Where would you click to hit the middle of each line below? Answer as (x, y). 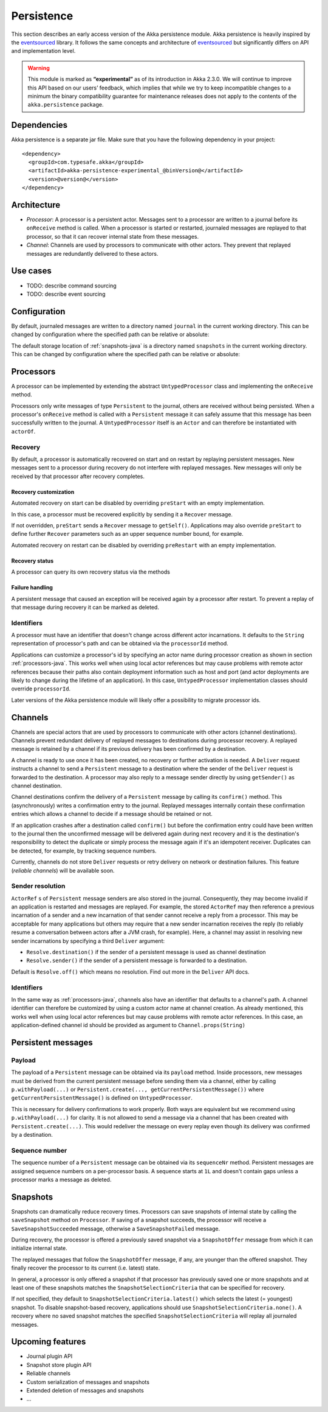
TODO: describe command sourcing (71, 286)
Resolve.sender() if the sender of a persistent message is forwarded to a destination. (137, 961)
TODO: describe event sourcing (66, 294)
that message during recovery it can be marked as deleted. (85, 607)
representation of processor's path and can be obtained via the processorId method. (120, 644)
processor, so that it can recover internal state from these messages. (113, 236)
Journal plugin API (50, 1356)
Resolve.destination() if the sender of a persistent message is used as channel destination (146, 952)
